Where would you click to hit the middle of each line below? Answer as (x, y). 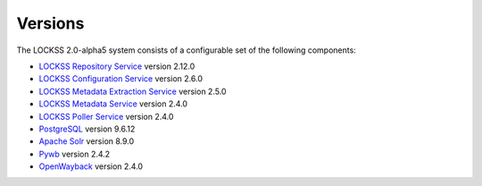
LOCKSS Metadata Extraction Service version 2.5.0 (133, 91)
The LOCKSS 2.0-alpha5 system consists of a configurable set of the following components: (186, 50)
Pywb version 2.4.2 (75, 154)
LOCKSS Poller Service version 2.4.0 (106, 116)
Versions (50, 23)
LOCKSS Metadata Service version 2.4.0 (113, 104)
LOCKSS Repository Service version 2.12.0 (117, 66)
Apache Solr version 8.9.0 (87, 141)
